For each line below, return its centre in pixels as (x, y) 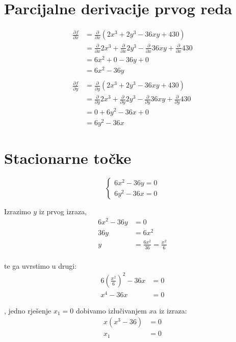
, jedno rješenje (28, 310)
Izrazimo (18, 211)
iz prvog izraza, (63, 211)
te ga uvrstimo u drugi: (41, 265)
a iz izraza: (170, 310)
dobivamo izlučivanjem (111, 310)
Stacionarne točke (68, 158)
